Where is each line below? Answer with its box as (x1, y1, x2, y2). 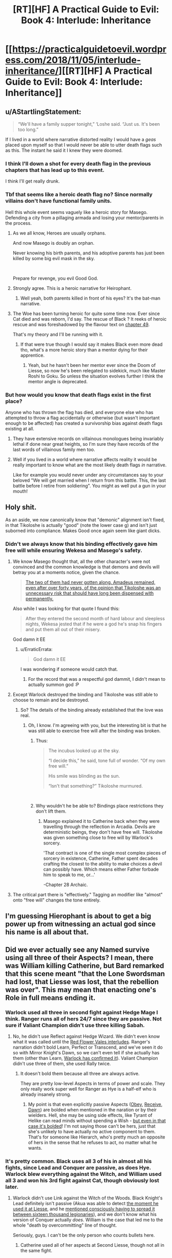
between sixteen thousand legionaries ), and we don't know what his (12, 1211, 157, 1217)
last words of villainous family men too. (12, 446, 96, 453)
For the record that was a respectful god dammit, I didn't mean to (28, 676, 165, 682)
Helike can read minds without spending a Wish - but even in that (28, 1117, 166, 1124)
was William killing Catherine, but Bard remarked (5, 961, 164, 970)
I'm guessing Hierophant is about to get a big (5, 912, 152, 920)
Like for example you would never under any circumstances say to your (12, 471, 164, 478)
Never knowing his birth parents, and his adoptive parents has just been (12, 250, 165, 256)
